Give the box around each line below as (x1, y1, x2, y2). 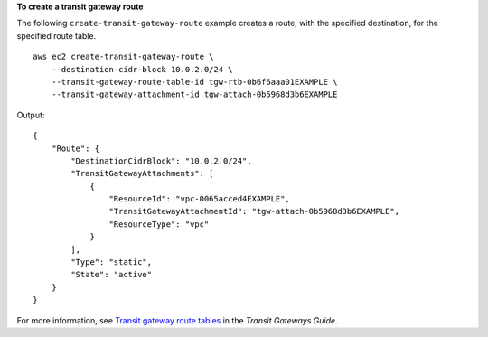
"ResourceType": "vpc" (108, 219, 210, 229)
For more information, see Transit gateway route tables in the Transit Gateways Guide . (16, 314, 338, 325)
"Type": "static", (70, 257, 153, 267)
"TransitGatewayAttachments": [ (70, 168, 214, 179)
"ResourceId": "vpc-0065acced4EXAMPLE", (108, 194, 291, 204)
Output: (16, 109, 45, 120)
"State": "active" (70, 269, 153, 280)
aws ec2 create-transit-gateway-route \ (33, 51, 214, 62)
